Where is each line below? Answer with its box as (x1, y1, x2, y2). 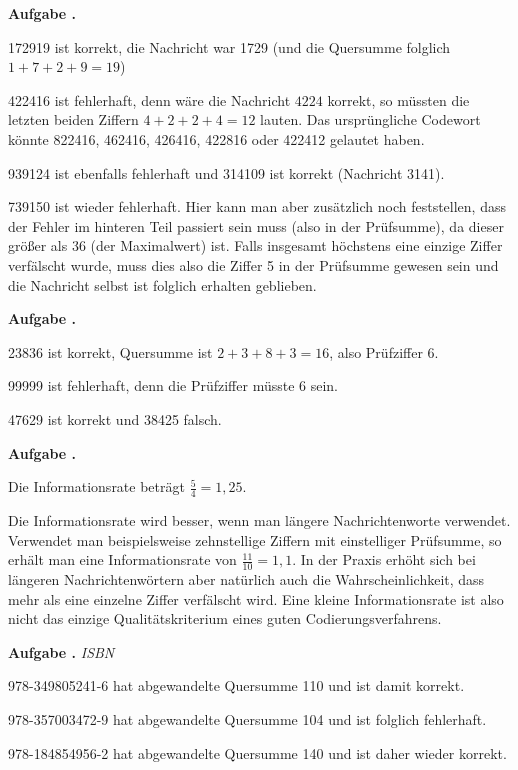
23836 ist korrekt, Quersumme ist (8, 341, 213, 362)
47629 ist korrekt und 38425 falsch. (8, 408, 222, 429)
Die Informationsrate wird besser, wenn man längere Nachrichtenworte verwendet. (8, 509, 511, 530)
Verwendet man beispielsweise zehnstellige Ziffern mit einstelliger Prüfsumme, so (8, 529, 502, 550)
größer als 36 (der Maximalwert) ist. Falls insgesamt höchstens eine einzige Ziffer (8, 235, 503, 256)
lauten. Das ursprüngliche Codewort (260, 109, 481, 130)
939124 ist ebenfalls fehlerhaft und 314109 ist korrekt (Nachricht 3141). (8, 162, 445, 183)
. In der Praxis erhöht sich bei (292, 549, 476, 570)
